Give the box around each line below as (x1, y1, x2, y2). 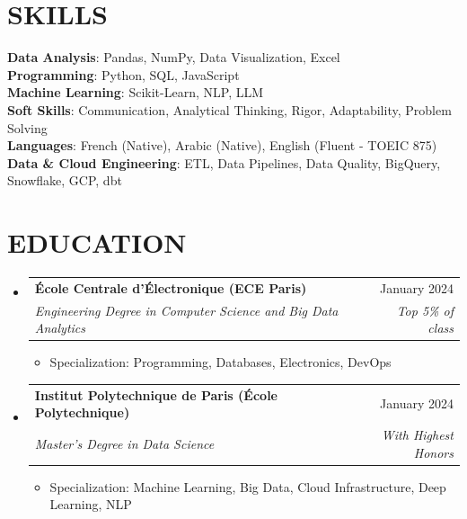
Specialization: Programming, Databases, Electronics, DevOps (49, 353, 392, 371)
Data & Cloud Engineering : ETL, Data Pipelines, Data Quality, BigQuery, (7, 153, 441, 172)
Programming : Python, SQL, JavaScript (7, 65, 240, 84)
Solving (7, 118, 48, 137)
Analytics (34, 318, 86, 337)
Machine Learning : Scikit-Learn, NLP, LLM (7, 83, 264, 102)
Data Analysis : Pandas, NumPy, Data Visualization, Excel (7, 48, 340, 67)
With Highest (381, 425, 454, 444)
